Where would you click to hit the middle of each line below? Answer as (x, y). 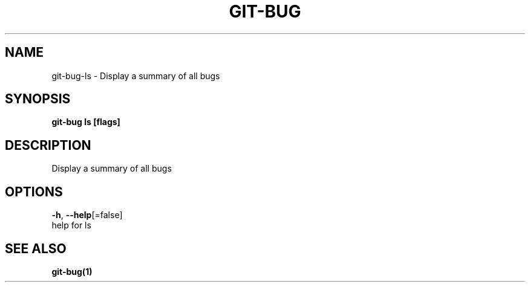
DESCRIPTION (48, 145)
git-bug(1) (72, 271)
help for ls (71, 225)
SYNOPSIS (38, 99)
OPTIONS (34, 192)
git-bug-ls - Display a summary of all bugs (136, 76)
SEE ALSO (36, 248)
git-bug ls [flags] (86, 122)
